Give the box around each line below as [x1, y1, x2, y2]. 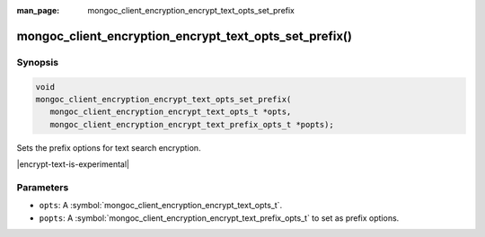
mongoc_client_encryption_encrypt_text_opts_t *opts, [49, 107, 292, 117]
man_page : [16, 5, 60, 15]
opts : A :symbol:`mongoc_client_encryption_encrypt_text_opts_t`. [39, 200, 283, 211]
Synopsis [16, 56, 58, 68]
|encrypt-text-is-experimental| [16, 159, 130, 170]
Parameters [16, 180, 69, 193]
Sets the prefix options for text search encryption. [16, 142, 201, 153]
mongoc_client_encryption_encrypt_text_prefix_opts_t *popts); [49, 119, 334, 129]
